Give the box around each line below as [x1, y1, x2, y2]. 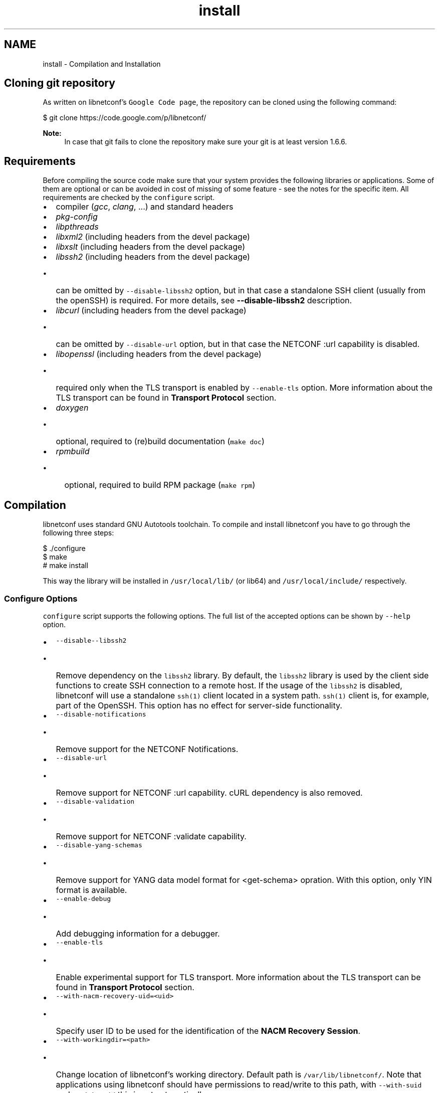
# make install [43, 561, 89, 570]
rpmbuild [56, 446, 90, 457]
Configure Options [4, 593, 78, 604]
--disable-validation [56, 797, 135, 805]
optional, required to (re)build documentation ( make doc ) [56, 436, 265, 447]
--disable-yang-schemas [56, 841, 142, 849]
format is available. [56, 884, 127, 895]
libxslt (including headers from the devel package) [56, 242, 245, 252]
